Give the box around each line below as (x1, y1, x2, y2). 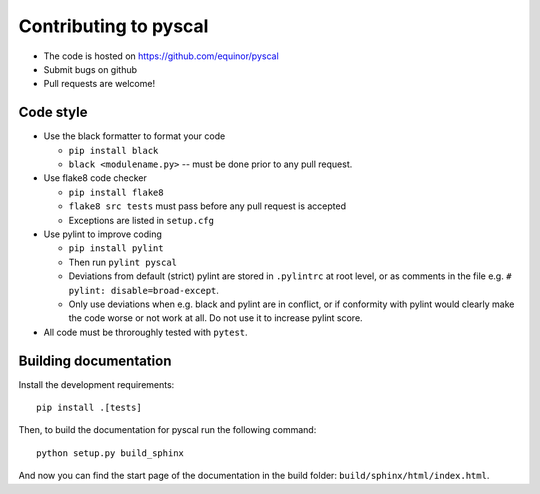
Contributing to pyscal (18, 15, 209, 37)
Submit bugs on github (43, 63, 138, 75)
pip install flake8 (68, 186, 164, 198)
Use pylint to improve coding (43, 228, 162, 240)
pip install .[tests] (36, 402, 142, 413)
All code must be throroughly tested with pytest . (43, 326, 249, 338)
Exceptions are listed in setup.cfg (68, 214, 215, 226)
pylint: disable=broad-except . (68, 284, 220, 296)
